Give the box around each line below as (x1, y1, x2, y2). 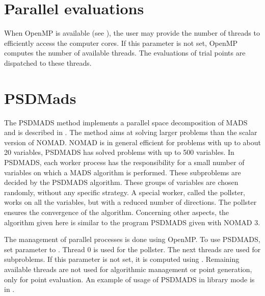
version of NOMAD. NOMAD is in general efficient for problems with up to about (4, 137, 261, 147)
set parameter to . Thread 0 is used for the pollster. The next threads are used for (4, 244, 261, 254)
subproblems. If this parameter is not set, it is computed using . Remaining (4, 254, 240, 264)
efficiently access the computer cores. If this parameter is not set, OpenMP (4, 37, 238, 48)
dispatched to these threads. (4, 57, 92, 68)
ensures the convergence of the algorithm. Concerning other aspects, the (4, 206, 229, 217)
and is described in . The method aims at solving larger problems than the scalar (4, 127, 257, 138)
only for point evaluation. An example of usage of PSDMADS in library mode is (4, 274, 255, 284)
